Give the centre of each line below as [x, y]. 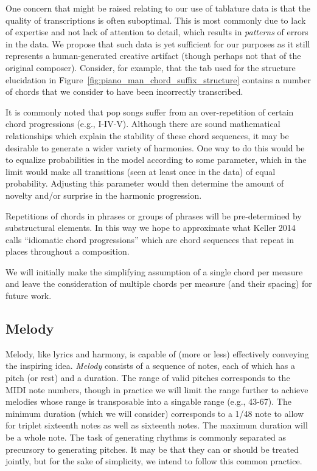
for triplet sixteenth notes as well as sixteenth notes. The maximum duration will [157, 425]
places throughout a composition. [68, 251]
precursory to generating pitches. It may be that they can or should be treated [152, 449]
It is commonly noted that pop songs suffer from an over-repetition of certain [150, 112]
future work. [29, 296]
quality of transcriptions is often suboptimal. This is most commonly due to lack [156, 20]
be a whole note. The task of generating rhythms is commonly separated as [146, 437]
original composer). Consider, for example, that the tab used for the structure [151, 67]
